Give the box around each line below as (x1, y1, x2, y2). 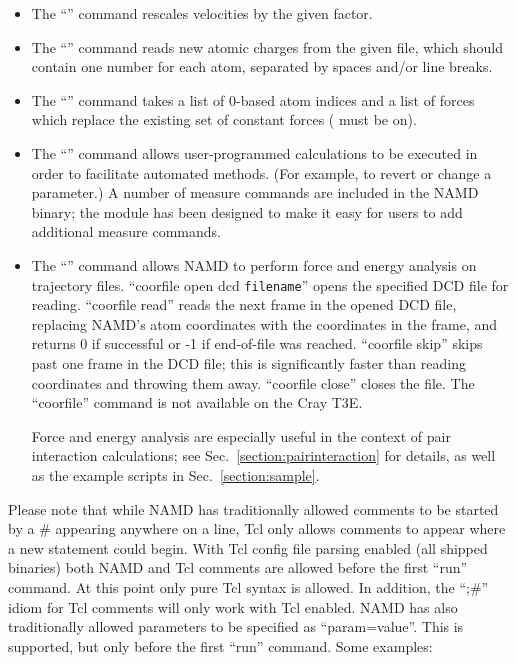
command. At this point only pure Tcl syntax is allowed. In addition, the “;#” (8, 576, 489, 597)
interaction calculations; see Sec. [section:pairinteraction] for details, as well (31, 445, 496, 466)
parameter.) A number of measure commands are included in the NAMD (31, 182, 479, 203)
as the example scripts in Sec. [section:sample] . (31, 464, 320, 485)
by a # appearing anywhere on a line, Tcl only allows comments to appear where (8, 518, 506, 539)
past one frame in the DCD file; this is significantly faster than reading (31, 352, 466, 373)
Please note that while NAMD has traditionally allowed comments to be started (8, 498, 499, 519)
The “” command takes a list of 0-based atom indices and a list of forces (31, 89, 475, 110)
